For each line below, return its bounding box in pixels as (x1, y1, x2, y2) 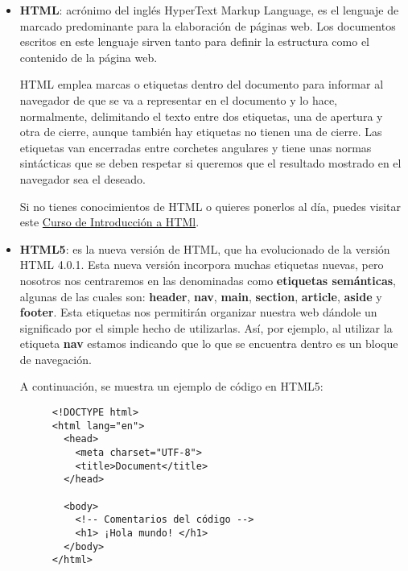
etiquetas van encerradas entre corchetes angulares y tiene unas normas (19, 139, 372, 155)
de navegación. (19, 350, 92, 367)
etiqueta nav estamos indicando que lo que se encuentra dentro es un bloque (19, 335, 398, 352)
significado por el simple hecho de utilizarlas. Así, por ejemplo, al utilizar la (19, 319, 393, 336)
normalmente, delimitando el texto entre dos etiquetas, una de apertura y (19, 107, 383, 124)
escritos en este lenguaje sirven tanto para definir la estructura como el (19, 33, 369, 50)
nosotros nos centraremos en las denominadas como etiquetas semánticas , (19, 271, 396, 288)
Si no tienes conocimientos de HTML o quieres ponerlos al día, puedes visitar (19, 197, 402, 214)
